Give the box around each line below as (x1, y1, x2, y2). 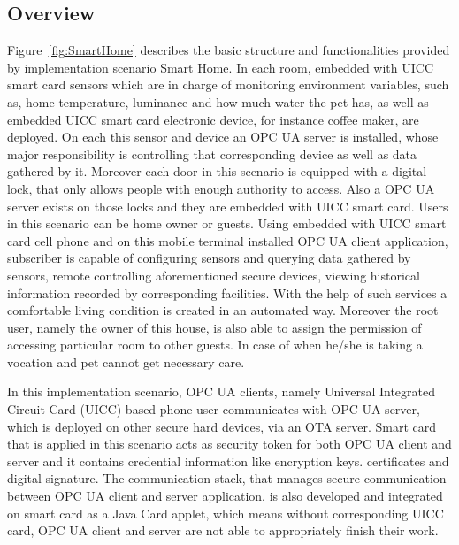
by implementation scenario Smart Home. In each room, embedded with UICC (7, 58, 433, 76)
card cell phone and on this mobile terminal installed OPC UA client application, (7, 231, 448, 249)
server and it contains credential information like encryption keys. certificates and (7, 451, 449, 470)
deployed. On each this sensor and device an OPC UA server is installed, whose (7, 127, 439, 146)
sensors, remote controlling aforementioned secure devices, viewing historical (7, 265, 420, 284)
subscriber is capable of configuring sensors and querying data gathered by (7, 249, 411, 267)
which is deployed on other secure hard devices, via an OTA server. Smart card (7, 417, 437, 435)
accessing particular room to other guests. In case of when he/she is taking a (7, 335, 423, 354)
